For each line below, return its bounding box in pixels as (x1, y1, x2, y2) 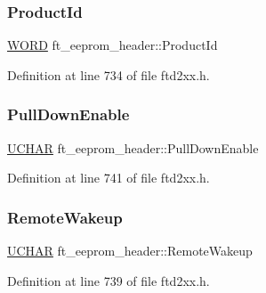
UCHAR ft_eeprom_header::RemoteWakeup (7, 241, 253, 260)
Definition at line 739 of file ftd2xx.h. (7, 271, 210, 289)
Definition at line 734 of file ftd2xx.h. (7, 65, 210, 84)
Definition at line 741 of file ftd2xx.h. (7, 168, 210, 187)
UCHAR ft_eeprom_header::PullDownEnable (7, 138, 259, 157)
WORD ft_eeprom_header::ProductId (7, 36, 218, 54)
